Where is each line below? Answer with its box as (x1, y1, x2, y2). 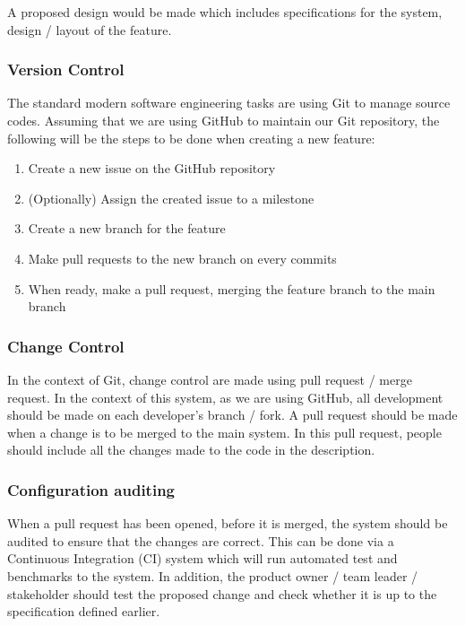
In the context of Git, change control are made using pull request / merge (7, 370, 412, 388)
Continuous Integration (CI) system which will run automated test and (7, 549, 398, 568)
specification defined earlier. (7, 602, 160, 621)
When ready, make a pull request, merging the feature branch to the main (28, 279, 435, 298)
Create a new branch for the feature (28, 219, 226, 238)
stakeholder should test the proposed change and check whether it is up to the (7, 584, 437, 603)
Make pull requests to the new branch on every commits (28, 248, 337, 267)
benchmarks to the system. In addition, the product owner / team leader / (7, 566, 418, 585)
